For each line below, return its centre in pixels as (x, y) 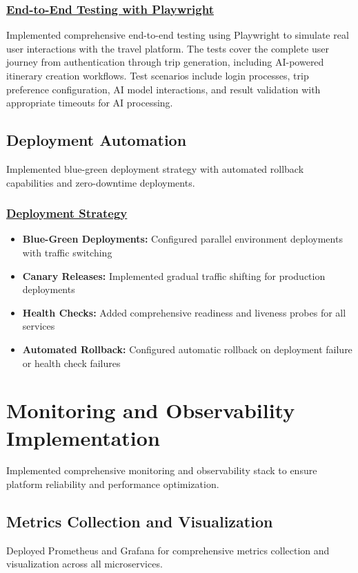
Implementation (83, 437)
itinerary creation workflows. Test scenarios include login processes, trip (158, 75)
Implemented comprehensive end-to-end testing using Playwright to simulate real (178, 35)
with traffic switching (67, 252)
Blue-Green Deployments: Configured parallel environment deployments (182, 239)
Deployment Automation (97, 140)
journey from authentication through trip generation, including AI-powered (165, 62)
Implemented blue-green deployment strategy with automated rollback (155, 168)
